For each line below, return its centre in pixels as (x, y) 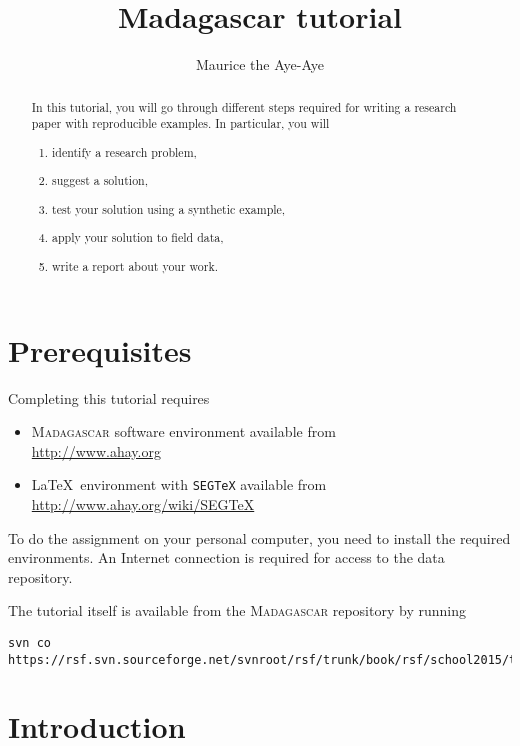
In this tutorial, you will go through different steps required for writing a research (244, 106)
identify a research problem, (124, 151)
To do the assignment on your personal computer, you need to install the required (259, 537)
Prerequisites (100, 349)
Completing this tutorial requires (109, 397)
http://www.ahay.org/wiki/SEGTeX (143, 503)
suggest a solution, (100, 180)
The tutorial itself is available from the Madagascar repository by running (237, 610)
